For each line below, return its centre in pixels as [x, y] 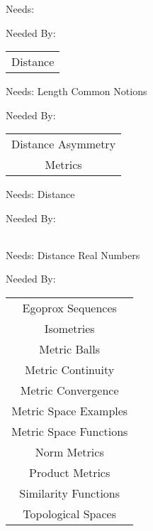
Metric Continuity [70, 369]
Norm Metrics [69, 451]
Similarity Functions [70, 493]
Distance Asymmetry [64, 144]
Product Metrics [70, 472]
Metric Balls [70, 349]
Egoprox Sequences [69, 307]
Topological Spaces [70, 513]
